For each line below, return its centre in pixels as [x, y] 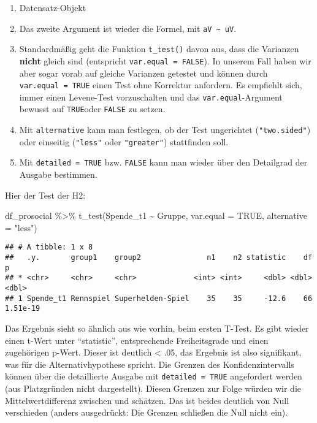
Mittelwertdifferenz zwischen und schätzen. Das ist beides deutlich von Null [147, 400]
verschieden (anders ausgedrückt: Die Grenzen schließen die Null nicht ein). [147, 412]
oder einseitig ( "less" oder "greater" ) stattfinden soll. [124, 141]
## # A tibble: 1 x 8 [49, 247]
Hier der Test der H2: [45, 195]
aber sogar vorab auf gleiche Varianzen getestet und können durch [143, 73]
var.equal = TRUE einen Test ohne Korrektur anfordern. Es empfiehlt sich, [161, 85]
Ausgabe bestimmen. [58, 174]
